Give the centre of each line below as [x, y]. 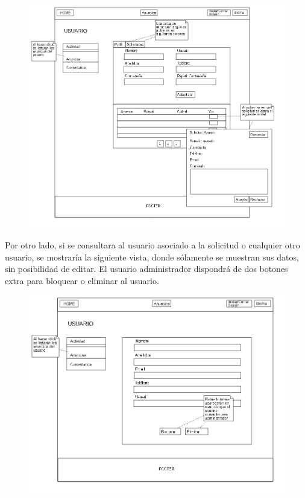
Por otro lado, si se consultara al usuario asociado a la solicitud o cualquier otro [152, 244]
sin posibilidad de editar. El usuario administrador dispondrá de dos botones [146, 269]
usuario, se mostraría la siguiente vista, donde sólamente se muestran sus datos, [152, 257]
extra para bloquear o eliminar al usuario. [82, 280]
